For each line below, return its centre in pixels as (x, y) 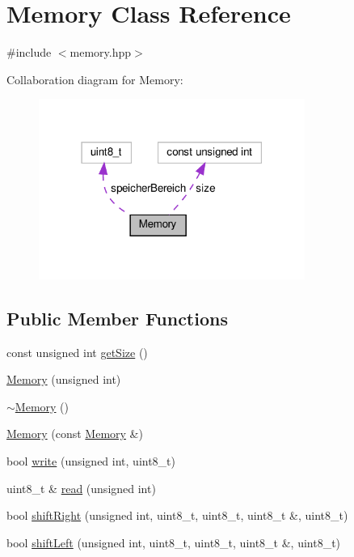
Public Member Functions (117, 318)
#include (29, 52)
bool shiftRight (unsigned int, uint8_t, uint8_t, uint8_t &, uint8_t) (177, 515)
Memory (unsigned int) (64, 379)
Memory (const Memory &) (75, 434)
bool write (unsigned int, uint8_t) (91, 461)
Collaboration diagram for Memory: (95, 79)
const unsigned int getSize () (77, 352)
